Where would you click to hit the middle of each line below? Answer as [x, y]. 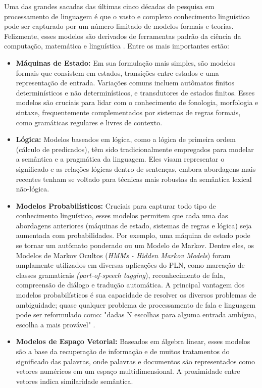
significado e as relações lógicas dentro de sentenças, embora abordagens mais [136, 168]
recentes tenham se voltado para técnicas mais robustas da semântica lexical [134, 179]
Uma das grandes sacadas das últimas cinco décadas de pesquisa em [109, 6]
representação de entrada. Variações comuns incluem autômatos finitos [125, 83]
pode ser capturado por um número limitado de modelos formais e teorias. [119, 26]
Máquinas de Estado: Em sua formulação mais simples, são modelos [125, 62]
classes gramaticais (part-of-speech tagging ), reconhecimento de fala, [120, 275]
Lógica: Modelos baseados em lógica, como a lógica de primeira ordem [126, 139]
